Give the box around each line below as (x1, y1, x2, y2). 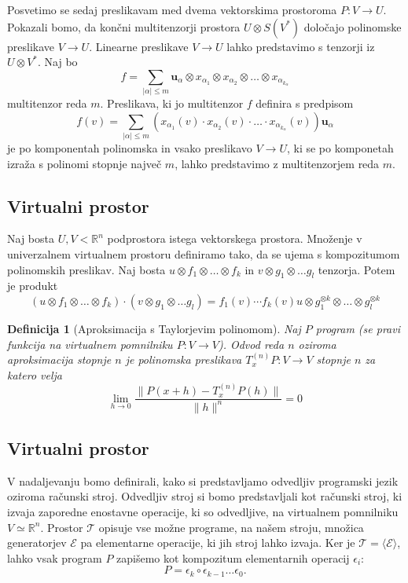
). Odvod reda (218, 335, 285, 352)
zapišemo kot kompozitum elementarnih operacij (116, 549, 350, 566)
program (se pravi (315, 321, 401, 336)
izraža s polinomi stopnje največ (7, 155, 162, 171)
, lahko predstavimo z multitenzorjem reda (175, 155, 380, 171)
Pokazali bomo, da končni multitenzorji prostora (7, 18, 241, 35)
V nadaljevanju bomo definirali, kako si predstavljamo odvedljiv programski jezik (7, 472, 399, 489)
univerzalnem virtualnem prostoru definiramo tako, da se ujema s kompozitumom (7, 246, 400, 262)
